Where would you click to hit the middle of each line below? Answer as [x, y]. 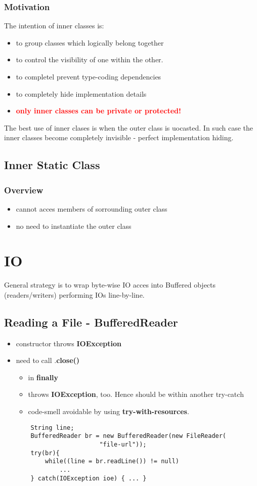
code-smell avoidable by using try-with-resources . [109, 411]
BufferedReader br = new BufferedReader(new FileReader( [128, 436]
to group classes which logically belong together [90, 42]
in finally [43, 377]
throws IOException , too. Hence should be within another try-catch [136, 394]
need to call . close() [48, 360]
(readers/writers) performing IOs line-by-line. [74, 294]
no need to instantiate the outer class [74, 226]
